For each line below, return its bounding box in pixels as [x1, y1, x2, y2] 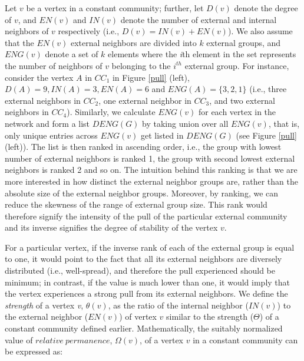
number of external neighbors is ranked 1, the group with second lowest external [5, 152, 295, 164]
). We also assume [227, 25, 293, 37]
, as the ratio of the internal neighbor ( [108, 298, 249, 311]
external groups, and [206, 36, 281, 48]
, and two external [209, 94, 275, 106]
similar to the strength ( [166, 310, 254, 323]
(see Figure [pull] [236, 129, 297, 141]
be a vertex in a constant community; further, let [26, 2, 204, 14]
